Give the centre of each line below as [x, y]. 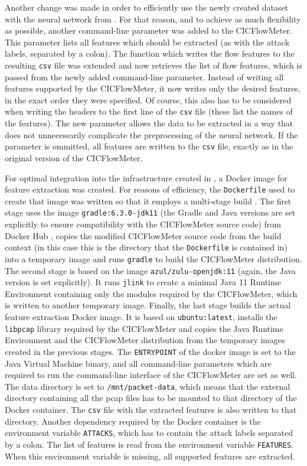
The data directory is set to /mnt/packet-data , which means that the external [148, 386]
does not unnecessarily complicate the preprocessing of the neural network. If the [151, 134]
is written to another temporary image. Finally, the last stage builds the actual [148, 305]
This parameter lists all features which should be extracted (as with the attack [147, 42]
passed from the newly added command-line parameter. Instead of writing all [144, 76]
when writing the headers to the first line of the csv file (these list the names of [149, 111]
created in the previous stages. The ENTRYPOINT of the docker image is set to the [150, 351]
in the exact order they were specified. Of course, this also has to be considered [148, 100]
